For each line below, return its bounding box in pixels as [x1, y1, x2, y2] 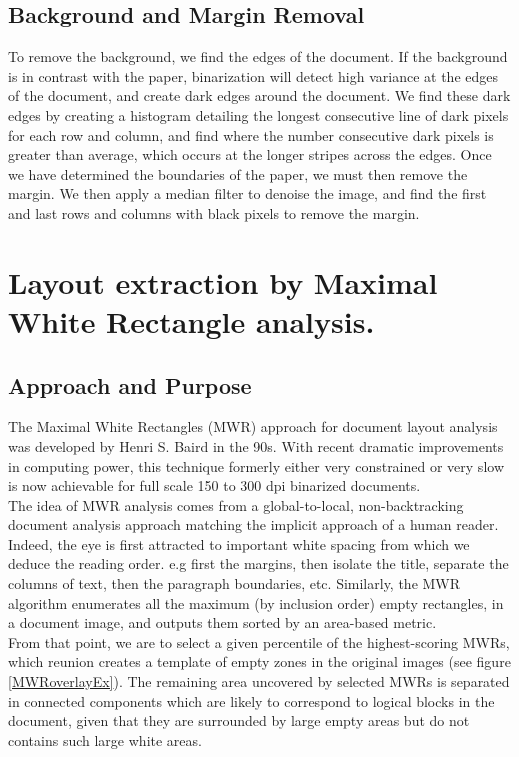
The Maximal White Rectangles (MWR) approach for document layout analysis [8, 416, 498, 437]
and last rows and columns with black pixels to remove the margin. [8, 202, 420, 223]
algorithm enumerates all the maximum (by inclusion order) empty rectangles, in [8, 592, 504, 613]
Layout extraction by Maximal [8, 261, 438, 302]
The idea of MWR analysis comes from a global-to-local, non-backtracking [8, 494, 464, 515]
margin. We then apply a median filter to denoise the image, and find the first [8, 183, 487, 204]
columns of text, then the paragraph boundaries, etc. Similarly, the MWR [8, 573, 461, 594]
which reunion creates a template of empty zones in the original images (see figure [8, 651, 511, 672]
